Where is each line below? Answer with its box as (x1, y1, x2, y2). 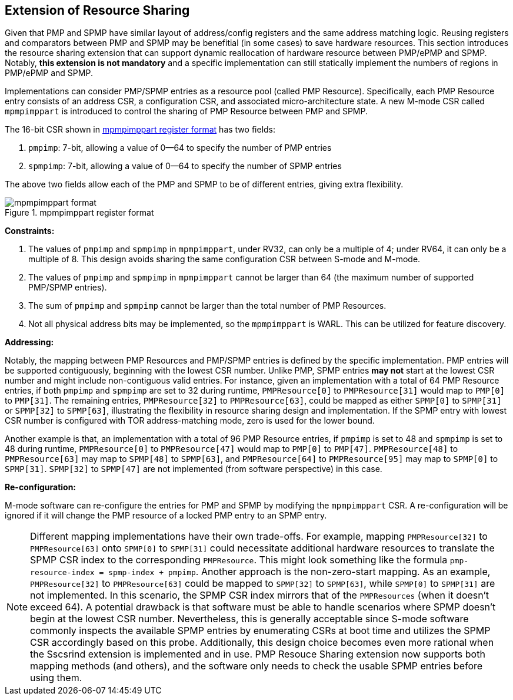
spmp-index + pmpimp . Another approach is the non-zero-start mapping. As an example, (108, 566, 491, 578)
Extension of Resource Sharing (5, 3, 190, 18)
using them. (30, 672, 82, 684)
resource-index (30, 568, 95, 577)
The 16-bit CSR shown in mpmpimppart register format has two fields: (5, 124, 276, 135)
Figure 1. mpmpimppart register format (5, 207, 154, 218)
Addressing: (5, 337, 54, 348)
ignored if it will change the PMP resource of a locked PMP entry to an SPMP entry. (5, 510, 327, 521)
